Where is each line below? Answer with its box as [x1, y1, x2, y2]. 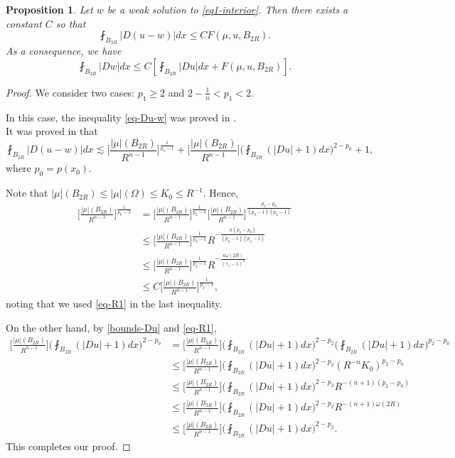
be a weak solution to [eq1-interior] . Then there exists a [107, 2, 348, 16]
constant [6, 16, 42, 31]
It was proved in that [6, 124, 98, 138]
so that [55, 16, 86, 31]
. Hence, [203, 185, 239, 200]
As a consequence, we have [6, 43, 122, 58]
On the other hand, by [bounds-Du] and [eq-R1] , [6, 320, 217, 334]
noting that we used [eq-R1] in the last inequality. [6, 296, 223, 311]
